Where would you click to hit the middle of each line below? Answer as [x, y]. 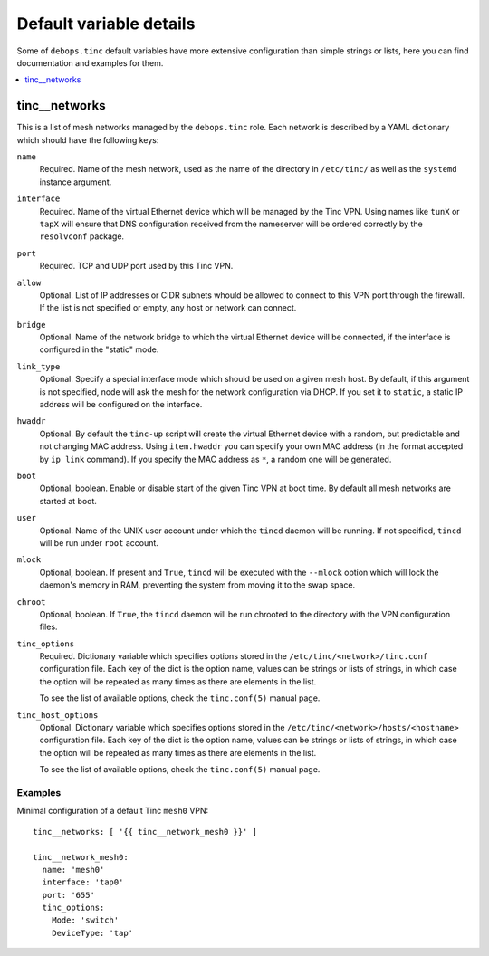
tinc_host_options [58, 715]
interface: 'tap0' [83, 882]
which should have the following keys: [88, 139]
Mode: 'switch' [85, 920]
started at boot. [68, 501]
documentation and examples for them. [90, 62]
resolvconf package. [82, 236]
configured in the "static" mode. [99, 349]
